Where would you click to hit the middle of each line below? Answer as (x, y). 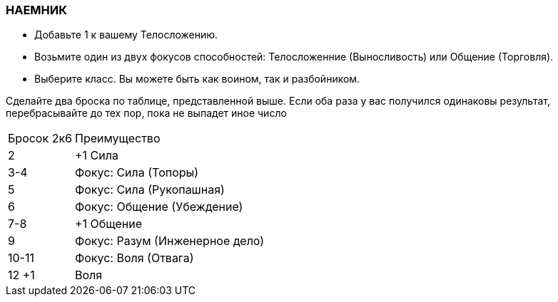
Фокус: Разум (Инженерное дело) (169, 241)
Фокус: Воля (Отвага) (134, 258)
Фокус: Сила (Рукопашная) (149, 190)
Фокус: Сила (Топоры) (137, 173)
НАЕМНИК (37, 10)
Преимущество (117, 139)
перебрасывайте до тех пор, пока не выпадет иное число (146, 113)
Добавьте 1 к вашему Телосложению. (126, 35)
